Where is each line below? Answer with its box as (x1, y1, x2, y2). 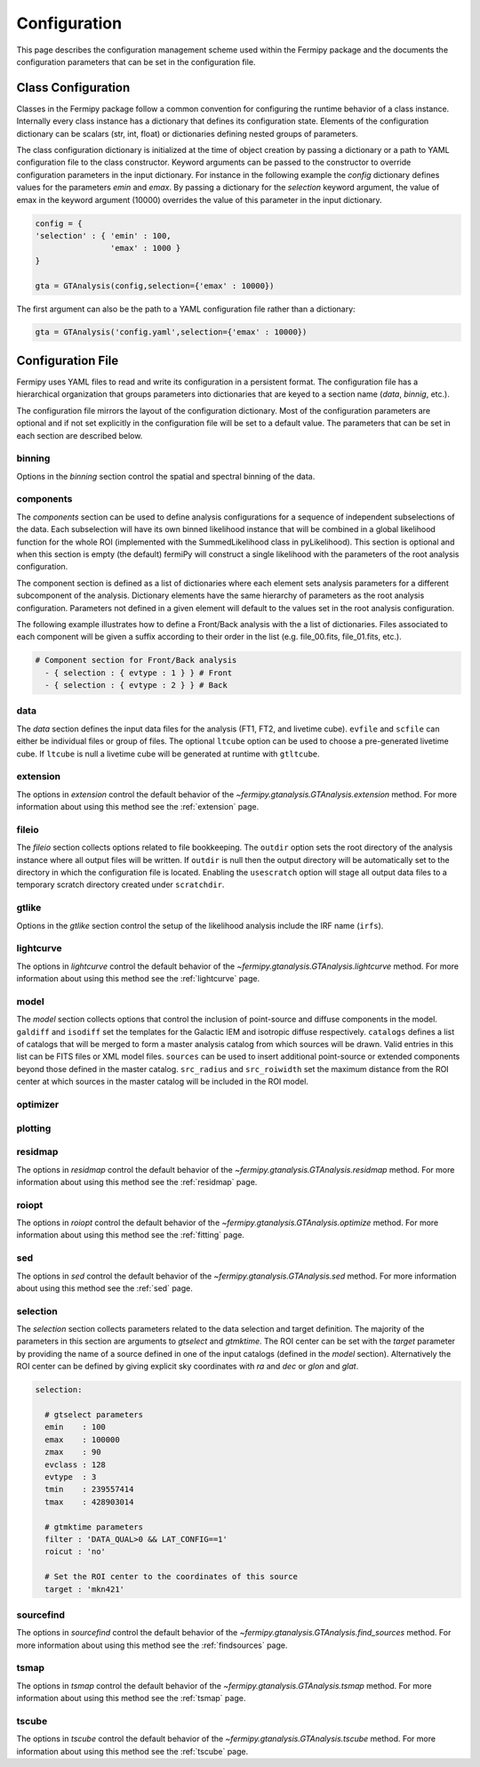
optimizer (16, 1099, 60, 1110)
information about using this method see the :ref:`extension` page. (16, 802, 260, 812)
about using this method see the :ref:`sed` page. (16, 1282, 193, 1294)
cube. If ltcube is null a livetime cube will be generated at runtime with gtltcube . (16, 748, 320, 759)
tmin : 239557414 (44, 1484, 134, 1495)
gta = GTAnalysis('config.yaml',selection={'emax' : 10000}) (35, 327, 308, 337)
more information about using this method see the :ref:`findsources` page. (16, 1640, 288, 1650)
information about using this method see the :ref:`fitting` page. (16, 1230, 244, 1240)
